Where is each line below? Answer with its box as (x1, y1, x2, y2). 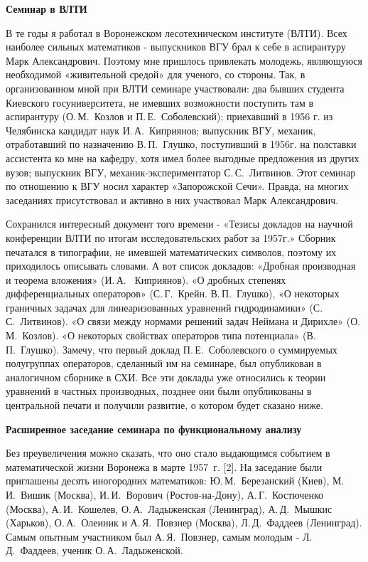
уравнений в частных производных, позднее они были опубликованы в (6, 383, 312, 398)
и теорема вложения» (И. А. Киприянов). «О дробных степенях (6, 272, 286, 287)
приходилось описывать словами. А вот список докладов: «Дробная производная (6, 258, 356, 273)
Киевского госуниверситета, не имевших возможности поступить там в (6, 95, 314, 110)
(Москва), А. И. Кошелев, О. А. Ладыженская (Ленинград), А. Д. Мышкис (6, 501, 332, 516)
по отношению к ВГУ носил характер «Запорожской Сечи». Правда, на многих (6, 179, 349, 193)
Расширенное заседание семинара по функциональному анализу (6, 421, 302, 436)
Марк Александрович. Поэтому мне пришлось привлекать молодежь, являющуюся (6, 53, 362, 68)
